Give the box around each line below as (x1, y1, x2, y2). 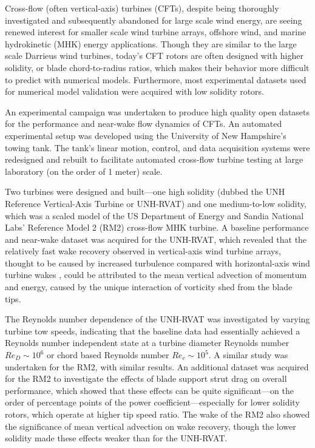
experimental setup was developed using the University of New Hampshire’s (5, 129, 286, 141)
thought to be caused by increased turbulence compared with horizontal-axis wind (5, 256, 310, 269)
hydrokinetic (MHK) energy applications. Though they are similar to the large (5, 37, 297, 50)
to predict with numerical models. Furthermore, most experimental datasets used (5, 73, 307, 86)
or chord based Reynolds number (47, 348, 169, 361)
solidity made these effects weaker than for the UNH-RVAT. (5, 432, 228, 444)
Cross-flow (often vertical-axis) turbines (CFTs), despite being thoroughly (5, 2, 279, 14)
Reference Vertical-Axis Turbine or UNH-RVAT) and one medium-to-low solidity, (5, 197, 307, 209)
